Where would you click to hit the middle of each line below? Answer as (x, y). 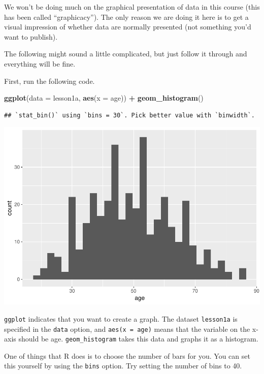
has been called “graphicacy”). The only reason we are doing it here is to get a (126, 17)
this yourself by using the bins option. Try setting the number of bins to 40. (123, 366)
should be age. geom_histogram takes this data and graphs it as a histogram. (138, 339)
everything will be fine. (40, 63)
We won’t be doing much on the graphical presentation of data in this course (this (132, 7)
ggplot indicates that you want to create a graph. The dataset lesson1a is (121, 318)
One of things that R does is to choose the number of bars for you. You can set (127, 355)
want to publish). (31, 36)
